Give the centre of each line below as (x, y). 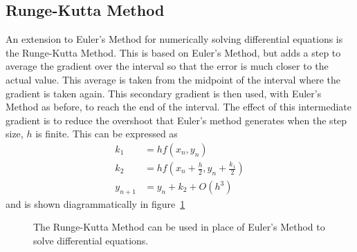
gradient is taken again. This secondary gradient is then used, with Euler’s (164, 93)
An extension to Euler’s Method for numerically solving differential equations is (174, 39)
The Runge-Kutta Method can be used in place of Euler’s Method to (179, 227)
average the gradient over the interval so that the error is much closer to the (167, 66)
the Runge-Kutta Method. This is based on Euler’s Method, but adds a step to (173, 52)
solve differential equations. (91, 241)
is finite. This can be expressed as (107, 134)
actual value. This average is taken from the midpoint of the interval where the (173, 79)
